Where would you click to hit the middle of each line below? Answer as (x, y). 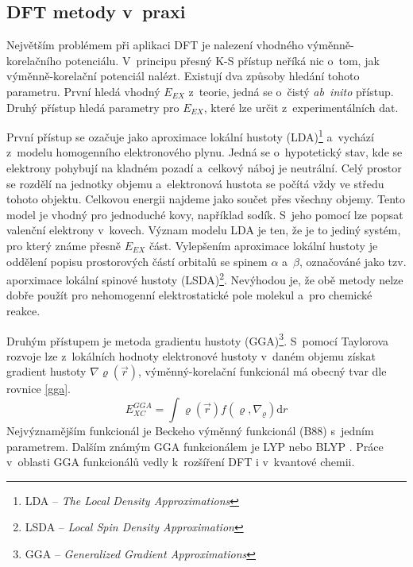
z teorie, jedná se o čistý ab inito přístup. (291, 91)
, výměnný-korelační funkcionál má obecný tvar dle (262, 371)
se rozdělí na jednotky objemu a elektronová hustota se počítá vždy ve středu (195, 183)
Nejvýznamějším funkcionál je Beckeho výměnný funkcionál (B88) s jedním (190, 431)
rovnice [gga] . (39, 389)
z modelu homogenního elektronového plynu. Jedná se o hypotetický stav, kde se (205, 152)
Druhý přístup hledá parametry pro (93, 107)
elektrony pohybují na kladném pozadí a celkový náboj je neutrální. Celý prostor (204, 168)
